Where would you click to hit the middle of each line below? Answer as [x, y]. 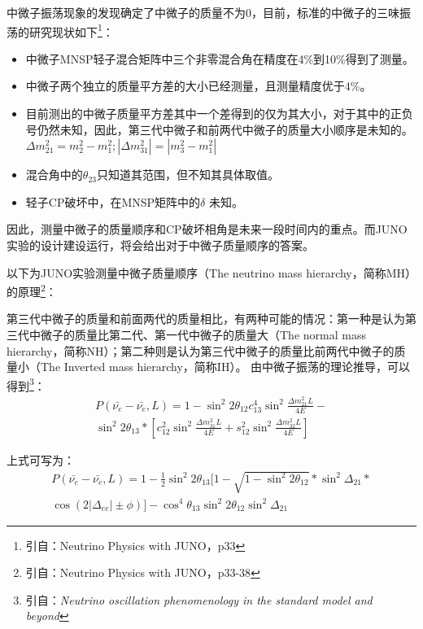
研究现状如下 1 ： [71, 30]
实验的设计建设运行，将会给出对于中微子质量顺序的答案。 [160, 245]
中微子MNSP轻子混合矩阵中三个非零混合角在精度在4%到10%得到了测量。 [220, 58]
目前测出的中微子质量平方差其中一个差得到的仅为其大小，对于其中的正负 [219, 114]
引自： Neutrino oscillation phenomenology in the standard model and [199, 599]
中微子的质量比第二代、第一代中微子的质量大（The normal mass [197, 335]
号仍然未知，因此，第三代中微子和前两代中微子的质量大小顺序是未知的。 [219, 129]
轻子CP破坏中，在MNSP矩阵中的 [113, 201]
